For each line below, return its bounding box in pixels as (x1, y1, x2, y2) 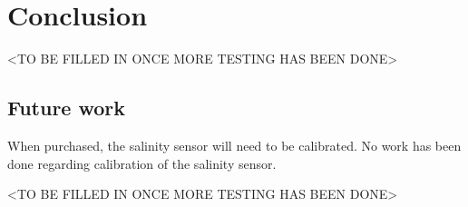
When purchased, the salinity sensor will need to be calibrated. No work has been (7, 135, 462, 154)
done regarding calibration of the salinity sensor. (7, 153, 277, 172)
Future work (7, 94, 126, 122)
